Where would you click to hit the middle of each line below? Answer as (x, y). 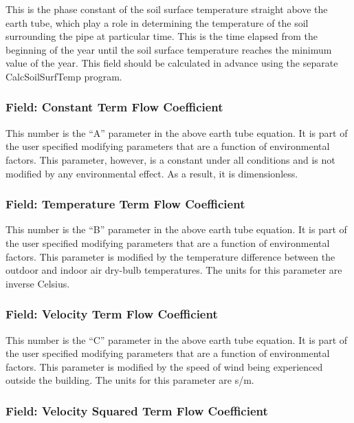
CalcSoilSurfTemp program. (64, 76)
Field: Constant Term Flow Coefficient (114, 107)
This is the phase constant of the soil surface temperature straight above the (167, 9)
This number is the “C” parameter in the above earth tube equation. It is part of (177, 339)
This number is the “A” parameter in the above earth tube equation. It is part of (177, 132)
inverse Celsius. (38, 283)
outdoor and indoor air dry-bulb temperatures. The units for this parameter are (174, 270)
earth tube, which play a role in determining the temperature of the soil (157, 22)
